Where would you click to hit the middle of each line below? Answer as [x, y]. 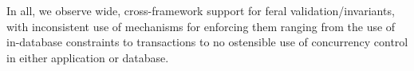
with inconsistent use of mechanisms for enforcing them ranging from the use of [201, 26]
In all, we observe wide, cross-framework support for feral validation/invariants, [201, 10]
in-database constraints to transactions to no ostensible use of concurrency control [207, 42]
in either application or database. [88, 57]
